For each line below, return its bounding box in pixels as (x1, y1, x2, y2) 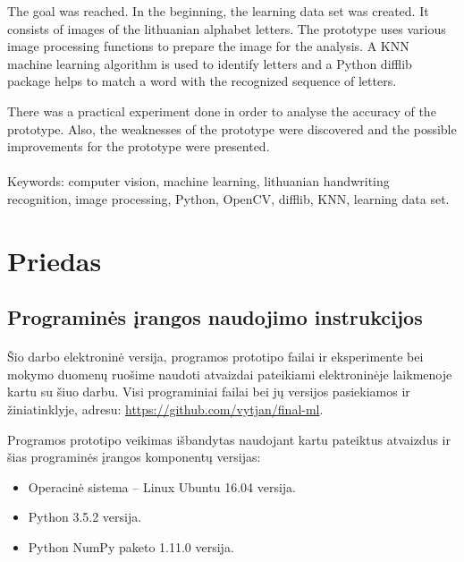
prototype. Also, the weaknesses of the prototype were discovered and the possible (7, 119, 457, 138)
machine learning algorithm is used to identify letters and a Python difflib (7, 54, 412, 72)
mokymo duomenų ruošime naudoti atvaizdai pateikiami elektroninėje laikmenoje (7, 364, 452, 383)
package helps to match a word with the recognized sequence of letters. (7, 72, 397, 90)
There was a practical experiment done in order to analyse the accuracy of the (7, 101, 436, 120)
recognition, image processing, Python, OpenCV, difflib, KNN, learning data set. (7, 189, 450, 208)
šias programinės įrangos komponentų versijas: (7, 447, 261, 466)
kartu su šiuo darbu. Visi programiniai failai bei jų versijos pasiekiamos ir (7, 382, 410, 401)
